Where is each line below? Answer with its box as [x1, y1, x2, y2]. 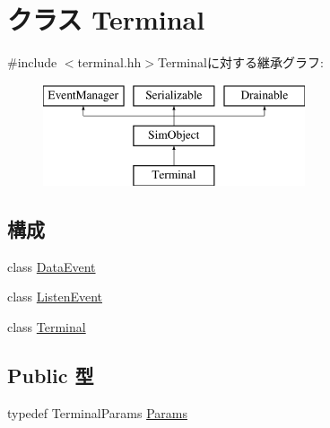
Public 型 [7, 362, 94, 389]
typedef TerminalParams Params [7, 403, 187, 422]
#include [7, 53, 57, 72]
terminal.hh [77, 53, 142, 72]
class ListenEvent [7, 287, 103, 306]
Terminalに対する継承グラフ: [158, 53, 324, 72]
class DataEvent [7, 257, 96, 275]
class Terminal [7, 318, 86, 336]
